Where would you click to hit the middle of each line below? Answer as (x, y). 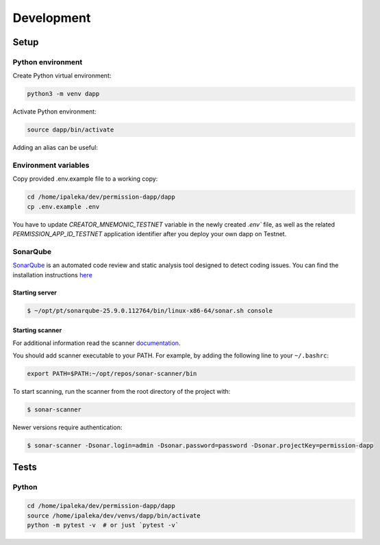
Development (52, 18)
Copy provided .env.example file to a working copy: (85, 179)
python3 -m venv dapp (63, 94)
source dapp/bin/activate (71, 130)
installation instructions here (52, 275)
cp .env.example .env (63, 206)
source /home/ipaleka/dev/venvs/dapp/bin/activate (114, 516)
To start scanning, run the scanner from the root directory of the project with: (122, 391)
